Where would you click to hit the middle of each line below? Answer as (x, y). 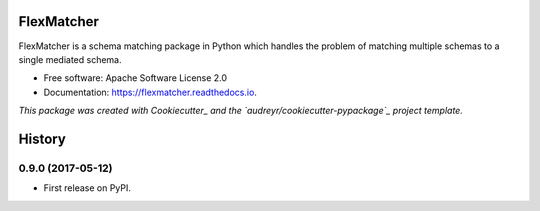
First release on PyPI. (87, 188)
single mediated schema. (70, 59)
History (42, 138)
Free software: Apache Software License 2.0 (135, 78)
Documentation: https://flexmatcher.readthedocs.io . (150, 92)
